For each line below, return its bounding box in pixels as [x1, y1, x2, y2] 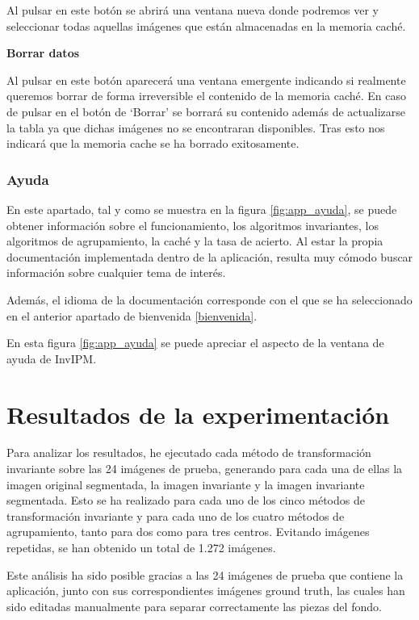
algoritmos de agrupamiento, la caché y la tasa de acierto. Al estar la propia [6, 232, 383, 249]
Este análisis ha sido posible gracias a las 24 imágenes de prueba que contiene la [6, 566, 404, 583]
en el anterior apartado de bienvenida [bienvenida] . [6, 307, 258, 324]
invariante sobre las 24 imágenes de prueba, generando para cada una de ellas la [6, 460, 403, 477]
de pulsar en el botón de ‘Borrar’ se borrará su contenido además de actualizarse [6, 103, 405, 119]
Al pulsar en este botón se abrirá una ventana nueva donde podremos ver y [6, 2, 379, 18]
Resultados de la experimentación [6, 397, 390, 430]
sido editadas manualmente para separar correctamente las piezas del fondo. [6, 597, 382, 614]
